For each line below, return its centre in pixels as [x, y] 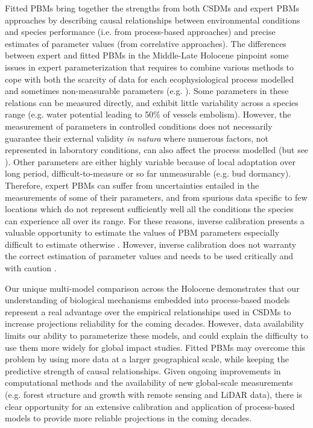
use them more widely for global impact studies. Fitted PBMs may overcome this [155, 347]
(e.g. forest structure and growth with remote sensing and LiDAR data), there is [154, 394]
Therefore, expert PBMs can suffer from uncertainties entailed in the [132, 185]
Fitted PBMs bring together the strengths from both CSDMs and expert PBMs [152, 8]
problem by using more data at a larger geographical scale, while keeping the [147, 359]
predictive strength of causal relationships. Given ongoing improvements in [143, 370]
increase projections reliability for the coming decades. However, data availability [154, 323]
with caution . [31, 268]
